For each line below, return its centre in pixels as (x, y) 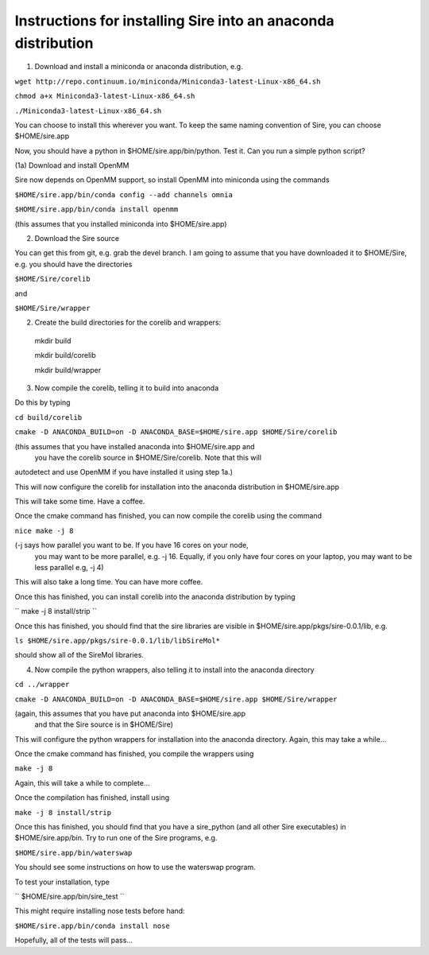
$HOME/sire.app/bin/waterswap (73, 852)
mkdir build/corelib (65, 355)
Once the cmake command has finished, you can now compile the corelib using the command (168, 516)
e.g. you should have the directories (73, 264)
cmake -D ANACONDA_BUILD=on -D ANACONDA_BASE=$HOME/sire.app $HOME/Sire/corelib (176, 432)
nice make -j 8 (44, 530)
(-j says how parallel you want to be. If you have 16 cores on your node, (132, 545)
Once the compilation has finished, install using (92, 798)
